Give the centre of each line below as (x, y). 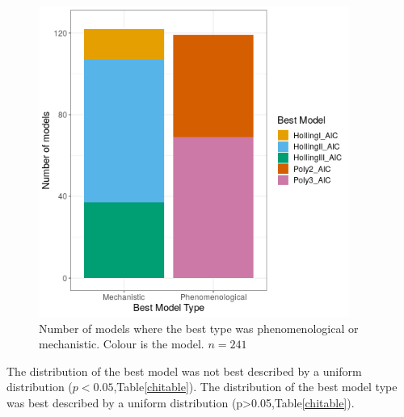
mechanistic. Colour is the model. (122, 344)
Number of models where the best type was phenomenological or (199, 328)
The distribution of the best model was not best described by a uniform (184, 371)
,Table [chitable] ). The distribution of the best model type (255, 387)
